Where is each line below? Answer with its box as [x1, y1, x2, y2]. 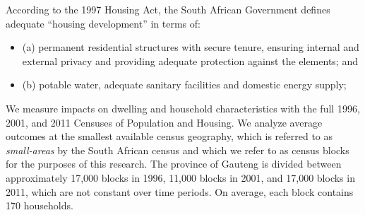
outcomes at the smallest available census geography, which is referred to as [6, 129, 333, 144]
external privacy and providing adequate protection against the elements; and [22, 53, 358, 68]
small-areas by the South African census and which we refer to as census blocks [6, 142, 349, 157]
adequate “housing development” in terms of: [6, 16, 201, 30]
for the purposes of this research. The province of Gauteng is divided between [6, 156, 342, 171]
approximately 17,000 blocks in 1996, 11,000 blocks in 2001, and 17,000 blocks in [6, 170, 355, 185]
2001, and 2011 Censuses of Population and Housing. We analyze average [6, 115, 323, 129]
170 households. [6, 198, 73, 213]
